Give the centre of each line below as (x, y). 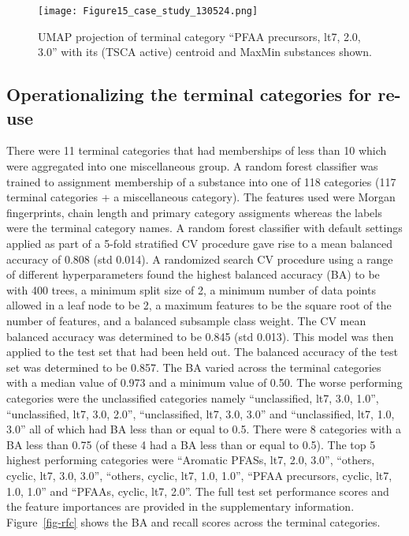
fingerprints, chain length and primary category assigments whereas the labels (194, 212)
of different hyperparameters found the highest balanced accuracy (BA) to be (193, 274)
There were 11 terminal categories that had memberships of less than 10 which (197, 150)
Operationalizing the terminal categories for (189, 94)
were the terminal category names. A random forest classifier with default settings (204, 228)
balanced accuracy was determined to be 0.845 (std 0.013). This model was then (200, 336)
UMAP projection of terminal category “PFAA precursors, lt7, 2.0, (199, 36)
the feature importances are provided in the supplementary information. (180, 506)
